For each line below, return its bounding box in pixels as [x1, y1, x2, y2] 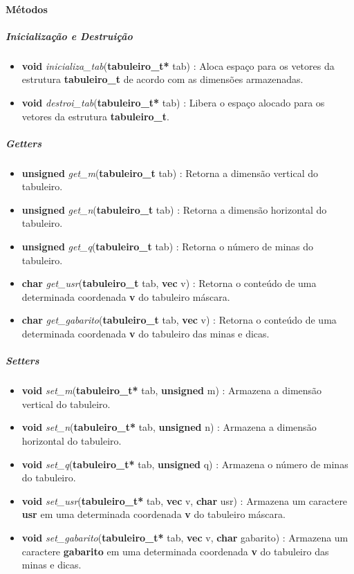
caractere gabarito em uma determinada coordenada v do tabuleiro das [21, 544, 329, 558]
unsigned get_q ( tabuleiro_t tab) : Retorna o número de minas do [21, 239, 314, 254]
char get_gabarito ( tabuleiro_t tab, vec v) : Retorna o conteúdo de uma [21, 313, 337, 327]
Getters [6, 136, 42, 150]
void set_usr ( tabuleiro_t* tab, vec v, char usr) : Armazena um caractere [21, 493, 348, 508]
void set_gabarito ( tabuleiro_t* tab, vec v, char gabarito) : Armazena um [21, 530, 348, 544]
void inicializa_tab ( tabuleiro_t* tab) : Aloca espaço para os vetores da [21, 58, 335, 73]
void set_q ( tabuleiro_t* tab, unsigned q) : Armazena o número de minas [21, 456, 348, 471]
